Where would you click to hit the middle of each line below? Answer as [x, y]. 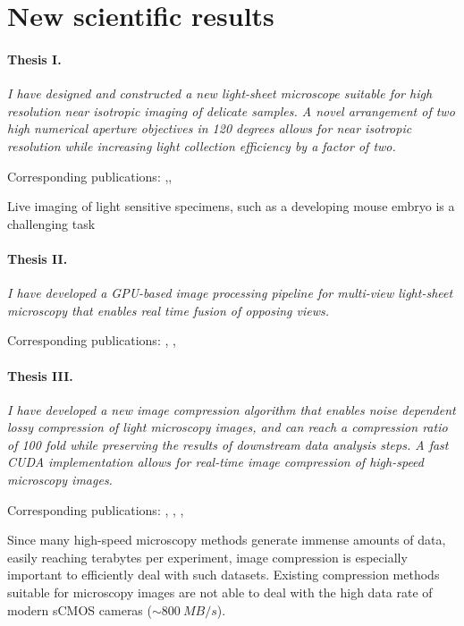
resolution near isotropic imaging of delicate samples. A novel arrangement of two [231, 110]
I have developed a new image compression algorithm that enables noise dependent [232, 409]
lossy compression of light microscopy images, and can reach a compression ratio [228, 427]
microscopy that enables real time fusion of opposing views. [168, 310]
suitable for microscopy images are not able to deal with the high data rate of [220, 592]
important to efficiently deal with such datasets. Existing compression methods [224, 575]
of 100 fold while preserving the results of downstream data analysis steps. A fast [228, 444]
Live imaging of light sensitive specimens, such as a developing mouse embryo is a [231, 206]
